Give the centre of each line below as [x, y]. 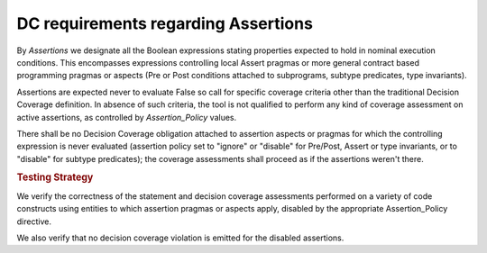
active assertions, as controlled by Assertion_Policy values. [127, 117]
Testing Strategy [55, 177]
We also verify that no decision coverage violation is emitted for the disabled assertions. [180, 238]
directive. [34, 221]
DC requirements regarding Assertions [165, 23]
